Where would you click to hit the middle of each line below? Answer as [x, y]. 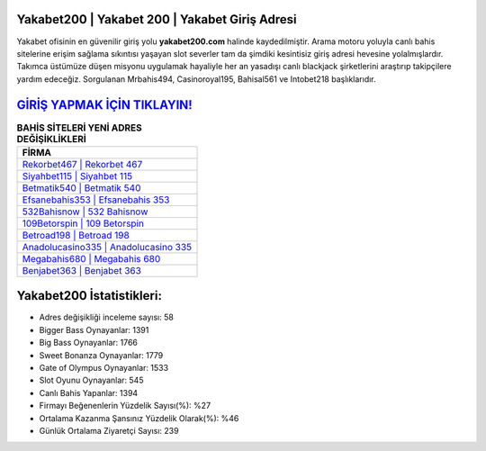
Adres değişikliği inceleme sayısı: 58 [107, 317]
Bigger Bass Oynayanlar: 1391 [94, 329]
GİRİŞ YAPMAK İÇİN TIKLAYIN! [104, 105]
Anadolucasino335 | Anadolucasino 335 [107, 247]
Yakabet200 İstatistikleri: [89, 296]
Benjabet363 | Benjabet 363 [81, 270]
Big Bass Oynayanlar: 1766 [89, 343]
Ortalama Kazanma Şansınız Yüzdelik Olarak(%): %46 [139, 418]
